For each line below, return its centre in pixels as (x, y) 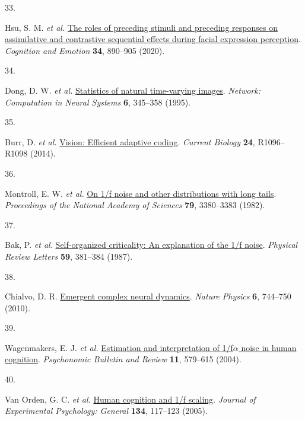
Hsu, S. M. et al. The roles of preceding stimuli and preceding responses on (141, 27)
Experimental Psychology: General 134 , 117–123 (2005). (106, 411)
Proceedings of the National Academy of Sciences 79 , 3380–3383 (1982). (135, 205)
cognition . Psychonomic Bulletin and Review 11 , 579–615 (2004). (123, 359)
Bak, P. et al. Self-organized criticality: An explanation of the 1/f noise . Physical (151, 245)
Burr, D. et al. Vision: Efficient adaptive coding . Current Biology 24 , (130, 141)
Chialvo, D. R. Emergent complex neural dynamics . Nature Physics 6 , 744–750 (148, 296)
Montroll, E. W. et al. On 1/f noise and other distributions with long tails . (141, 193)
